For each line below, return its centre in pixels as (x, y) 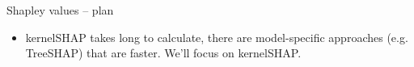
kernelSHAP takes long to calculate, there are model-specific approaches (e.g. (217, 37)
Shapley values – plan (60, 10)
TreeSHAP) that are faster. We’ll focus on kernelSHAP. (163, 53)
